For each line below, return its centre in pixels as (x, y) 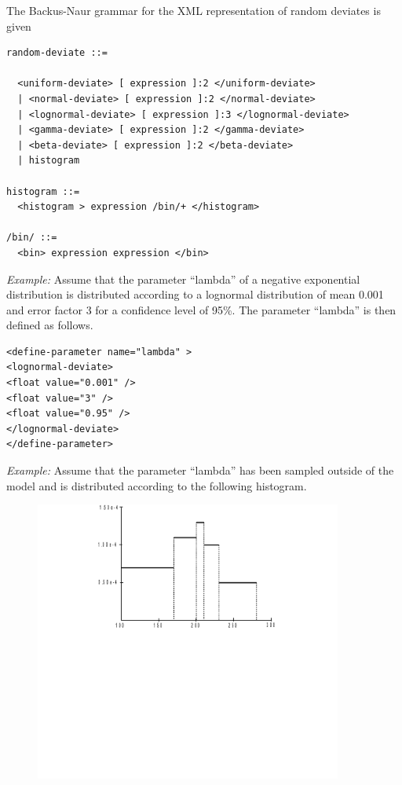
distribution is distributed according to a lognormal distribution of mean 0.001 (195, 294)
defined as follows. (50, 325)
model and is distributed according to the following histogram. (157, 485)
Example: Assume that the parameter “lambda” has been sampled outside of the (200, 470)
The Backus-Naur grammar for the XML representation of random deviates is (194, 10)
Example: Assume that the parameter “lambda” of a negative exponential (183, 279)
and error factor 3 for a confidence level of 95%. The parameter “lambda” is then (201, 309)
